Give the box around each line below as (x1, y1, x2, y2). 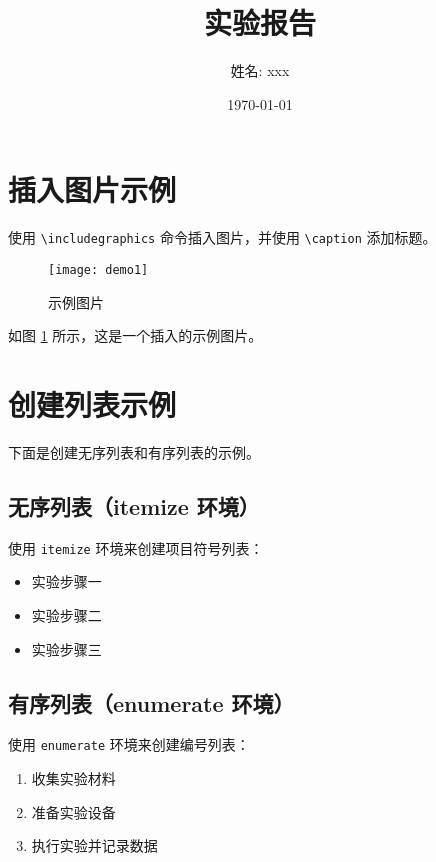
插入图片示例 (8, 169, 177, 210)
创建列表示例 (8, 383, 177, 424)
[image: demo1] (48, 262, 149, 277)
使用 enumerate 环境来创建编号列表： (8, 734, 250, 755)
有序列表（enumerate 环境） (8, 687, 295, 718)
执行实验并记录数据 (31, 835, 158, 856)
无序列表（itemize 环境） (8, 490, 260, 521)
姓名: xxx (230, 60, 290, 81)
